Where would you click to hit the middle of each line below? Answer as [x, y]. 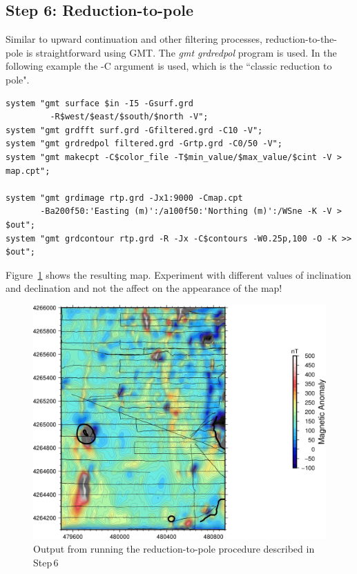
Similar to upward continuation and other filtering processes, [134, 39]
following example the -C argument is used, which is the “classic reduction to [169, 66]
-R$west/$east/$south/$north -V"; [129, 117]
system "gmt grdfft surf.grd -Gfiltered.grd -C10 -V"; [134, 130]
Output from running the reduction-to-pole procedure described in [174, 549]
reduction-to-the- [301, 39]
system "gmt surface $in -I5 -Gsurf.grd [100, 103]
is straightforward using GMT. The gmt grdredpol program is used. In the [181, 52]
